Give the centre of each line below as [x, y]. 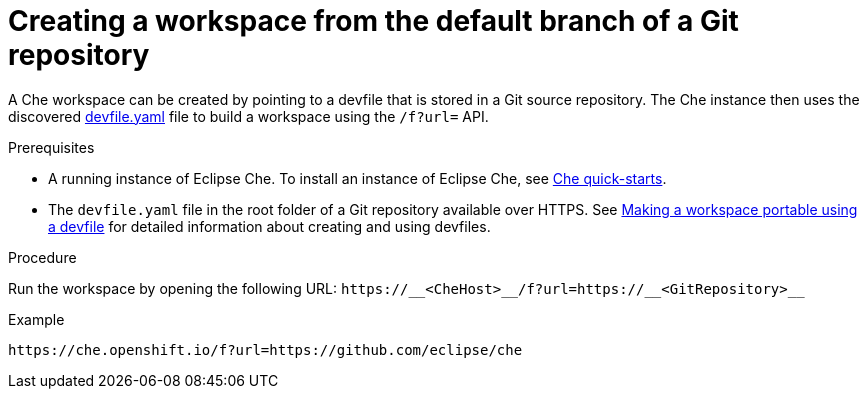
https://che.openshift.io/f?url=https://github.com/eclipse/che [265, 349]
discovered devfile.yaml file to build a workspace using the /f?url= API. [248, 116]
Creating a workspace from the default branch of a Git [373, 21]
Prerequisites [51, 147]
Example [36, 319]
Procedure [42, 257]
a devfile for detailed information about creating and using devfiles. [269, 226]
